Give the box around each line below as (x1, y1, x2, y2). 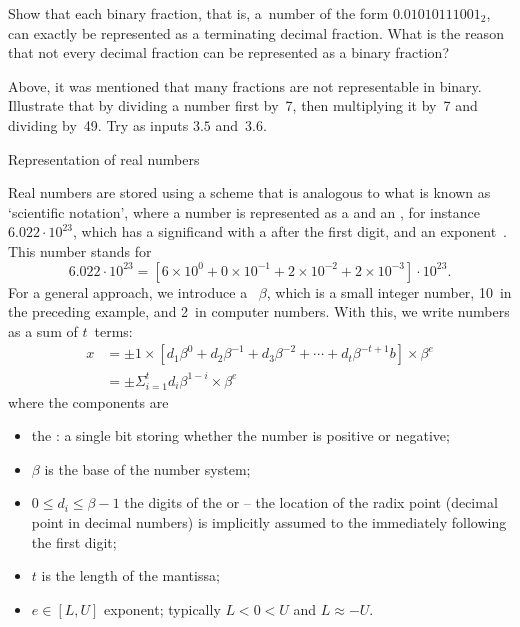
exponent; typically (104, 598, 221, 619)
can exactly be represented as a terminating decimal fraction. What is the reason (8, 22, 504, 43)
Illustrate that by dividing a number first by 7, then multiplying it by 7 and (8, 95, 478, 116)
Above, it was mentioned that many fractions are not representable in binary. (8, 75, 482, 96)
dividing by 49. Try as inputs (8, 114, 189, 135)
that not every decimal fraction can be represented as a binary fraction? (8, 42, 449, 63)
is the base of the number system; (44, 458, 251, 479)
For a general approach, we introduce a (8, 281, 248, 302)
